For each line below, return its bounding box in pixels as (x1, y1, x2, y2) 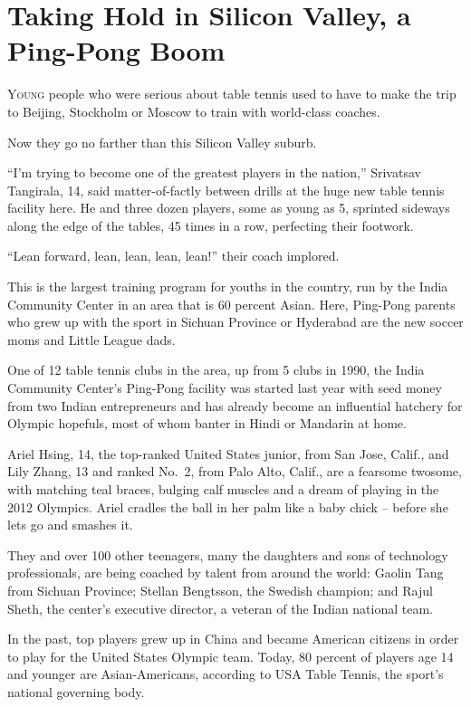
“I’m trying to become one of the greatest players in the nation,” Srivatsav (7, 163, 421, 182)
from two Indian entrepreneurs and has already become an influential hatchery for (7, 396, 463, 415)
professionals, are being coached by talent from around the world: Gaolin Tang (7, 563, 444, 582)
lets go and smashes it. (7, 515, 133, 534)
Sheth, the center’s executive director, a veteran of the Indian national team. (7, 598, 434, 617)
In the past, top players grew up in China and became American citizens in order (7, 629, 459, 648)
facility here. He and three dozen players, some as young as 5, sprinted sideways (7, 198, 450, 217)
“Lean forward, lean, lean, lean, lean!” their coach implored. (7, 246, 340, 265)
